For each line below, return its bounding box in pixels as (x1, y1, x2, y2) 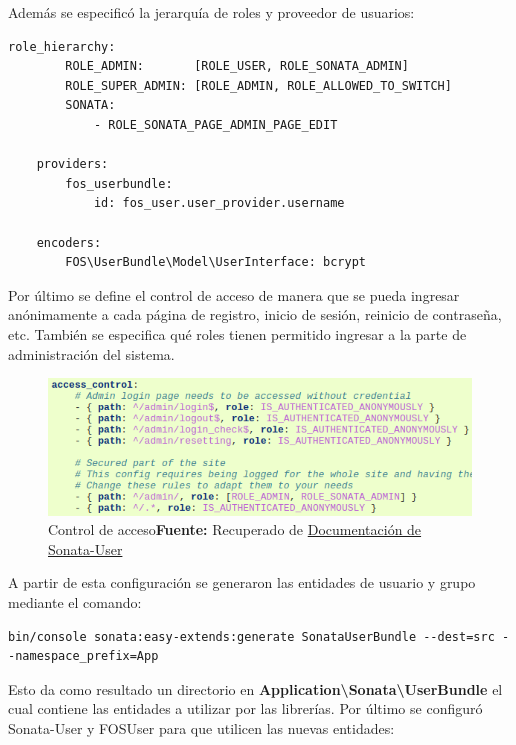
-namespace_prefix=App (8, 649, 159, 664)
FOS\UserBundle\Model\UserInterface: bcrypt (65, 255, 366, 270)
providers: (36, 157, 109, 172)
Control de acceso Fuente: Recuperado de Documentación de (48, 519, 422, 540)
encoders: (36, 235, 102, 250)
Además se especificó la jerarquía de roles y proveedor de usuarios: (8, 2, 415, 22)
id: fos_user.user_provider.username (93, 196, 345, 211)
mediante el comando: (8, 592, 142, 613)
